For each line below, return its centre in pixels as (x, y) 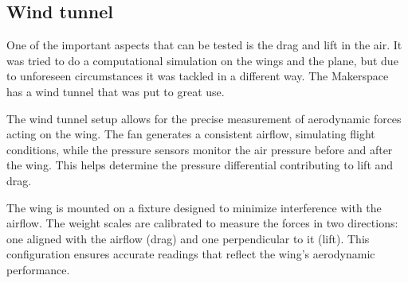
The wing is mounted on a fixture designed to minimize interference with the (194, 207)
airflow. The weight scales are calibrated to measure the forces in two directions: (202, 223)
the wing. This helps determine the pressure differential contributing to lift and (200, 165)
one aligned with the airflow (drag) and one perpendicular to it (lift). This (188, 238)
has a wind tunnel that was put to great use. (116, 91)
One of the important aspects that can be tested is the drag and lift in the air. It (204, 45)
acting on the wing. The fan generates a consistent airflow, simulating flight (191, 134)
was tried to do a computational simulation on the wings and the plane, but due (202, 60)
